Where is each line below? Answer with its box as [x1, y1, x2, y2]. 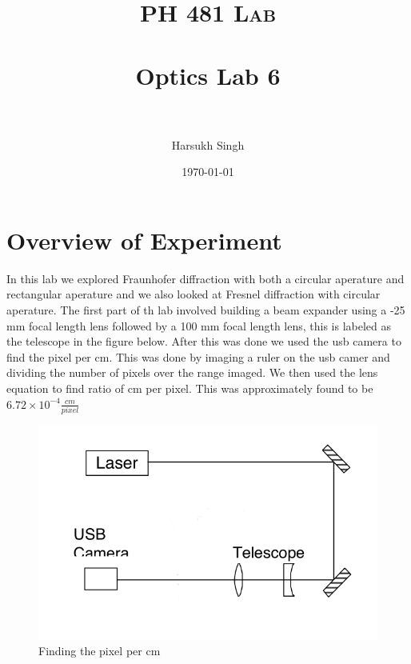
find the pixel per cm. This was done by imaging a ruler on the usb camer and [6, 348, 390, 365]
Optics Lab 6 [135, 58, 281, 91]
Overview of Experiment [6, 223, 282, 256]
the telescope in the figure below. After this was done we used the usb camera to [6, 333, 401, 350]
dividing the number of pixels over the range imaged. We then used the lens [6, 364, 378, 381]
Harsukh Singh [171, 136, 245, 153]
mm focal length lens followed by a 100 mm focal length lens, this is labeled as [6, 317, 392, 334]
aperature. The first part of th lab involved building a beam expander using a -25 [6, 302, 405, 318]
